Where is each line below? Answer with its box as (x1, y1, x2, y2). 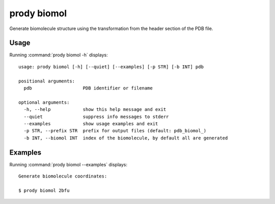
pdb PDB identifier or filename (23, 85, 153, 91)
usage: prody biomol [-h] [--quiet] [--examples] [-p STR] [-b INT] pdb (18, 64, 204, 70)
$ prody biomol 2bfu (18, 187, 70, 193)
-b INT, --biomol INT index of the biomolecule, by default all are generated (23, 135, 228, 141)
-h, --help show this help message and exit (23, 107, 167, 112)
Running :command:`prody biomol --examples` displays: (9, 161, 127, 167)
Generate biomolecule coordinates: (18, 173, 107, 179)
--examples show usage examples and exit (23, 121, 158, 127)
